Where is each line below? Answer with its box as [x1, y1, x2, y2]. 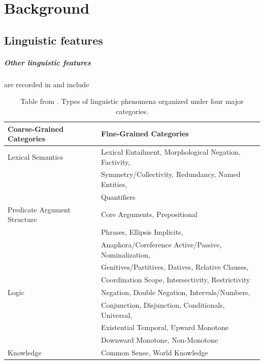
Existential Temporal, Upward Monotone [101, 322, 228, 333]
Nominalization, [101, 249, 150, 260]
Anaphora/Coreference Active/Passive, [101, 239, 222, 249]
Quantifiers [101, 191, 136, 202]
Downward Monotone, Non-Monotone [101, 335, 218, 345]
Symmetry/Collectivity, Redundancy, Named [101, 169, 241, 179]
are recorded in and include [4, 79, 89, 89]
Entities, [101, 178, 127, 189]
